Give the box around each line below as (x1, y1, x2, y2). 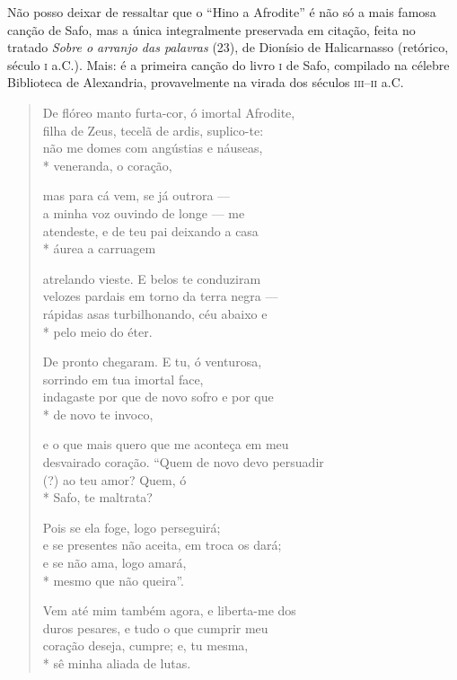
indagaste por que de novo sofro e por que (42, 387, 274, 406)
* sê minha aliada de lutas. (42, 654, 191, 672)
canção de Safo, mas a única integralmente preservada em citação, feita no (7, 20, 416, 39)
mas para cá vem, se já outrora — (42, 186, 231, 205)
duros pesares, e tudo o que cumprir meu (42, 618, 268, 637)
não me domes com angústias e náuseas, (42, 138, 263, 157)
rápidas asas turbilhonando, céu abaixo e (42, 304, 268, 322)
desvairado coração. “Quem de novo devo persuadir (42, 453, 324, 472)
